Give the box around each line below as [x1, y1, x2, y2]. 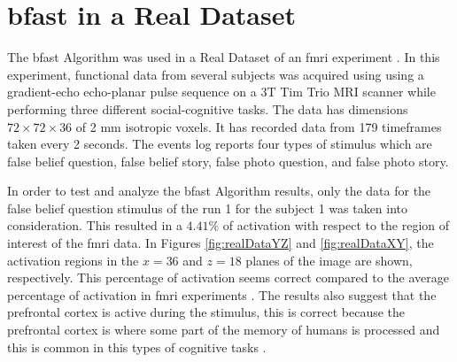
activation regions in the [7, 250, 139, 269]
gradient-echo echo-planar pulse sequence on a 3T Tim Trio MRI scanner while [7, 82, 436, 101]
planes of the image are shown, [245, 250, 413, 269]
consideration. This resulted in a [7, 216, 182, 235]
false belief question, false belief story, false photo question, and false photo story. [7, 151, 449, 170]
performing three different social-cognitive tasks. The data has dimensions [7, 99, 408, 118]
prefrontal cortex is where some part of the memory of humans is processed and [7, 320, 440, 339]
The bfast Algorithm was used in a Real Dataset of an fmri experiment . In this [7, 48, 440, 66]
